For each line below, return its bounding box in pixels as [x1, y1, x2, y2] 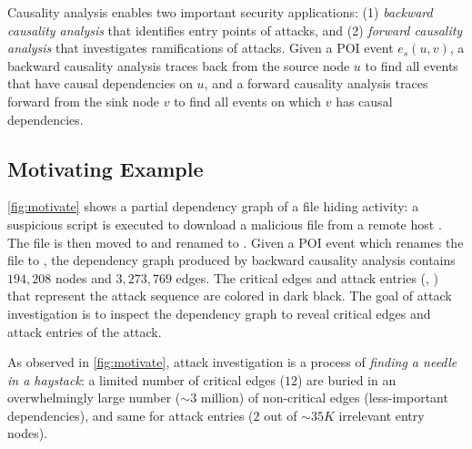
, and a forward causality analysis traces [204, 74, 428, 93]
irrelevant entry [338, 405, 425, 424]
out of [264, 405, 297, 424]
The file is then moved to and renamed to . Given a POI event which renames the [7, 232, 464, 251]
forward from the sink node [7, 91, 160, 110]
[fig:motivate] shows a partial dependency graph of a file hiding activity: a [7, 197, 419, 216]
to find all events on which [174, 91, 322, 110]
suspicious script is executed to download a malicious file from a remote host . [7, 214, 442, 233]
